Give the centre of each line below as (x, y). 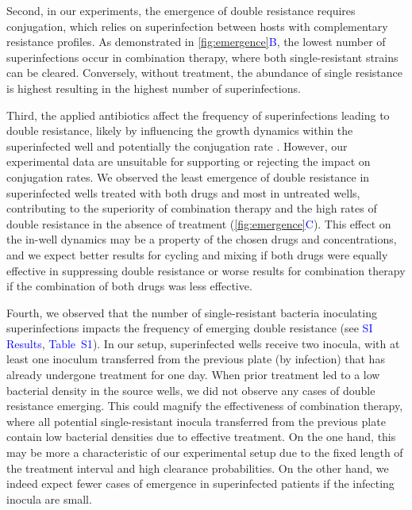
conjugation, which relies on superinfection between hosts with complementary (197, 26)
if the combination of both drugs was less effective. (129, 286)
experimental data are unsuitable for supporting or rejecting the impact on (189, 161)
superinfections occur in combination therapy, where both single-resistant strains (202, 57)
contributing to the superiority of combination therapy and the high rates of (192, 208)
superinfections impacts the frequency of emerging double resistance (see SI (190, 328)
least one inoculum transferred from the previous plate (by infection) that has (196, 359)
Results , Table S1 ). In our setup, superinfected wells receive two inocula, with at (203, 343)
